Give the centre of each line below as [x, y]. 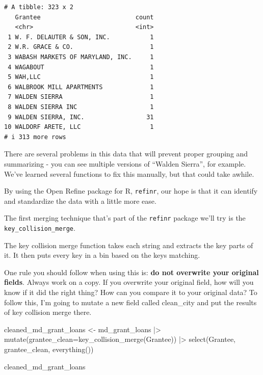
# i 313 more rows [35, 137]
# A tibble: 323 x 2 [39, 7]
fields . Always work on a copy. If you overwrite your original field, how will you [129, 282]
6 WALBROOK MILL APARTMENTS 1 [81, 87]
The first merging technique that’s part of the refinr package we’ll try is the [125, 218]
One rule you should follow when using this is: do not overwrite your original [131, 272]
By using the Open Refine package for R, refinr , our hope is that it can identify [131, 191]
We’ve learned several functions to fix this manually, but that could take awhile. [129, 173]
